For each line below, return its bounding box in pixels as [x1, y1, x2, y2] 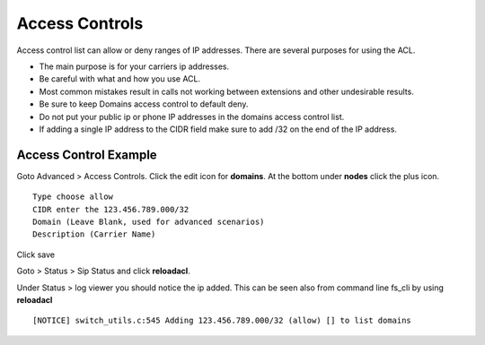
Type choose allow [32, 192, 114, 202]
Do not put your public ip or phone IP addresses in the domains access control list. [39, 111, 345, 122]
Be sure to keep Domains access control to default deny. [39, 99, 249, 109]
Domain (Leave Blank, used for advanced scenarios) [32, 216, 265, 227]
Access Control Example [16, 147, 157, 162]
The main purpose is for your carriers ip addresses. [39, 61, 230, 72]
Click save [16, 249, 56, 260]
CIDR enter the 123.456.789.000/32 [32, 204, 190, 214]
